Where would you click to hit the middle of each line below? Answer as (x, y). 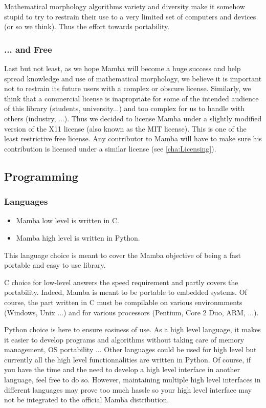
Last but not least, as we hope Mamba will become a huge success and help (123, 68)
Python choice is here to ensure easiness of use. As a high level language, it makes (132, 329)
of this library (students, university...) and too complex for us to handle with (124, 108)
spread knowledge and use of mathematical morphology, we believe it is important (133, 78)
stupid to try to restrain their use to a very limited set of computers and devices (130, 16)
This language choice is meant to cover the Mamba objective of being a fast (123, 255)
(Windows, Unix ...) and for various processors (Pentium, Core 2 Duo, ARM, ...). (131, 312)
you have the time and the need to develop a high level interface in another (122, 369)
